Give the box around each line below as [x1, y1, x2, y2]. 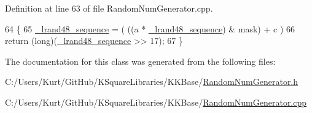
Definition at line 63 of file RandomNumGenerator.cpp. [5, 2, 213, 14]
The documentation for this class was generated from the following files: [5, 54, 276, 67]
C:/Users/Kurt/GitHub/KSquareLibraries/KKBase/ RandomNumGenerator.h [5, 75, 298, 88]
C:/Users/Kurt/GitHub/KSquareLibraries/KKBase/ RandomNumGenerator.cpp [5, 95, 307, 108]
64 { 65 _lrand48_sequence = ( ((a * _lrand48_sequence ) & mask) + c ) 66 [5, 22, 295, 35]
